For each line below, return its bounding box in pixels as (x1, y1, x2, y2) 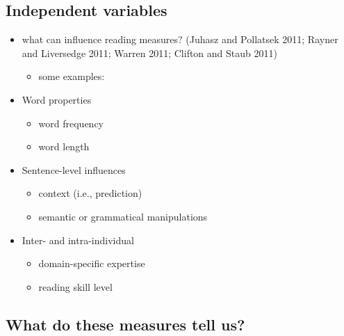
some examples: (38, 69, 105, 83)
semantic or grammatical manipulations (38, 209, 208, 223)
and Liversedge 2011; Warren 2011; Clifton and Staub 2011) (22, 45, 277, 60)
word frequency (38, 115, 104, 130)
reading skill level (38, 279, 113, 294)
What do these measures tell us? (6, 313, 245, 335)
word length (38, 139, 90, 154)
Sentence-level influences (22, 162, 126, 177)
